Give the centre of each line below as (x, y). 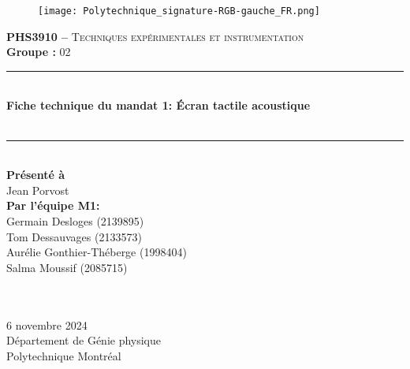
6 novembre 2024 (47, 324)
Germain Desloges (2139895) (75, 221)
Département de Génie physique (84, 340)
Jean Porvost (38, 190)
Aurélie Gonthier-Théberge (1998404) (97, 252)
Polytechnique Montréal (64, 355)
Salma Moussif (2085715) (67, 267)
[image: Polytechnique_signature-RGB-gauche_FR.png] (179, 11)
